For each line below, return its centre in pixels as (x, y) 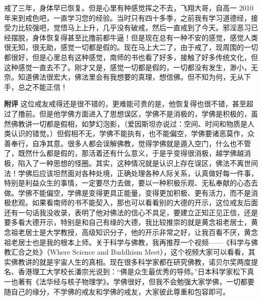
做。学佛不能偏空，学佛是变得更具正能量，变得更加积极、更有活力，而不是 (127, 192)
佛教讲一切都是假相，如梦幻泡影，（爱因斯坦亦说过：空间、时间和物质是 (129, 123)
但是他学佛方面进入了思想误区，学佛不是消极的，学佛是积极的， (145, 113)
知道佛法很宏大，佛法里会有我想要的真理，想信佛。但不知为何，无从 (131, 77)
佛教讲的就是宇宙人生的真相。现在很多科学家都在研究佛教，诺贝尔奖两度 (131, 261)
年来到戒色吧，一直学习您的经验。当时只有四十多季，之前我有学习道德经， (127, 17)
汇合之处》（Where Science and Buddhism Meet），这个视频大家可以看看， (129, 252)
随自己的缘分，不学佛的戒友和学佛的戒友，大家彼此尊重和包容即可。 (117, 291)
